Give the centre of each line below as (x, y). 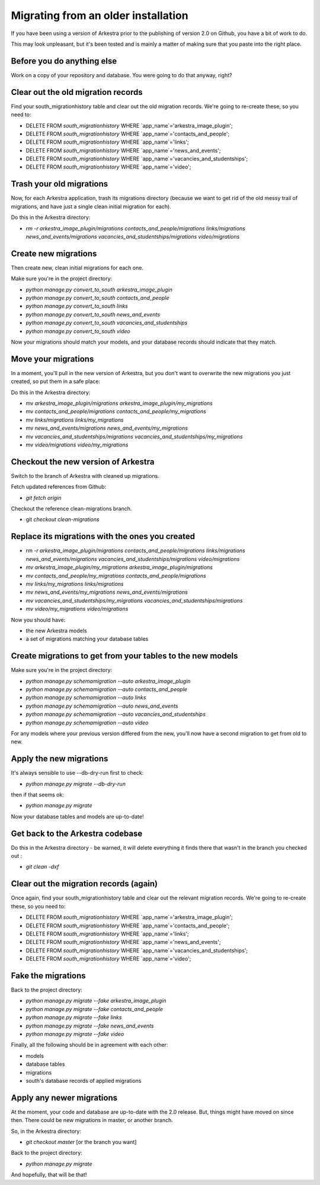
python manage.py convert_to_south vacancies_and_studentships (107, 323)
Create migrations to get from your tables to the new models (124, 656)
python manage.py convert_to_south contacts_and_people (97, 298)
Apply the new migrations (60, 759)
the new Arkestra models (56, 630)
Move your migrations (52, 359)
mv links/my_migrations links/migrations (75, 584)
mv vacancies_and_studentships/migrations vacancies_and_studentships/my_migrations (134, 436)
